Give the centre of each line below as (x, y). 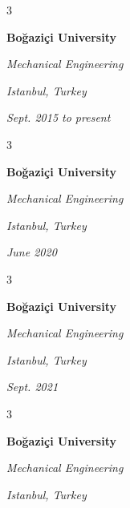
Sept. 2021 (32, 387)
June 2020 (32, 252)
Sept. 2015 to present (59, 117)
